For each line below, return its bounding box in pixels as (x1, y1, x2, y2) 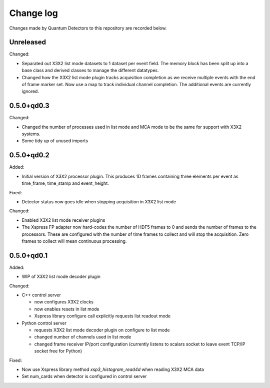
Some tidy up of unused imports (21, 138, 88, 144)
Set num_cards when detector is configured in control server (21, 373, 147, 379)
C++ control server (21, 292, 61, 298)
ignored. (21, 88, 39, 95)
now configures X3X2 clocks (34, 299, 93, 305)
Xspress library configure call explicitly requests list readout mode (34, 313, 171, 319)
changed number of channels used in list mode (34, 334, 131, 340)
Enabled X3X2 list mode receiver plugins (21, 217, 105, 223)
